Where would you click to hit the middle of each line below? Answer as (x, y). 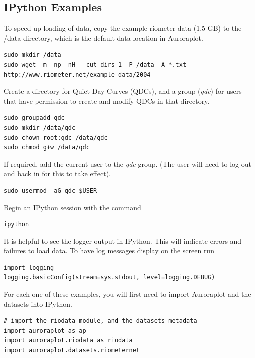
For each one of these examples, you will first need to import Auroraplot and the (127, 294)
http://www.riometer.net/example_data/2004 (77, 75)
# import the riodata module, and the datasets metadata (101, 321)
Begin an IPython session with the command (73, 207)
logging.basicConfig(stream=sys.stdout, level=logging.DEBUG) (110, 278)
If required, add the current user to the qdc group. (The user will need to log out (127, 164)
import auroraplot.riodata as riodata (68, 341)
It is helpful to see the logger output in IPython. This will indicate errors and (123, 241)
